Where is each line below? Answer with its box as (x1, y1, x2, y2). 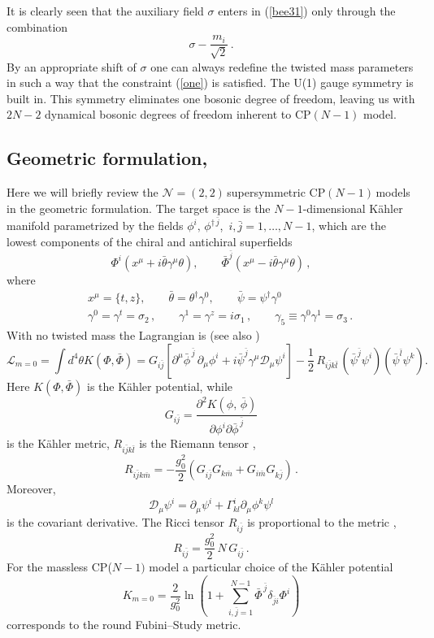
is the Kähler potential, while (87, 377, 233, 394)
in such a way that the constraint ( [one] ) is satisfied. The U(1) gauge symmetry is (7, 74, 414, 91)
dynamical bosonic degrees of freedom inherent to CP (45, 106, 311, 123)
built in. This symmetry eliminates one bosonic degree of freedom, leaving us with (7, 89, 415, 106)
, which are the (311, 217, 386, 234)
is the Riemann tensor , (139, 435, 256, 452)
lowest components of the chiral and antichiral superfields (7, 233, 293, 250)
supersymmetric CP (227, 184, 326, 201)
